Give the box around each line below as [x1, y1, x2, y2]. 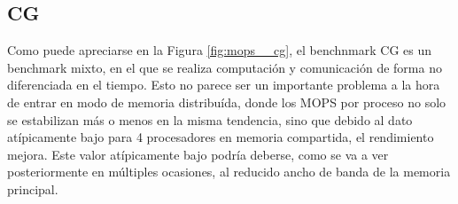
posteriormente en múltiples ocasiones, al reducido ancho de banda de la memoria [7, 162, 451, 181]
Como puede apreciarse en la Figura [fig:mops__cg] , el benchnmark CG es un [7, 41, 432, 59]
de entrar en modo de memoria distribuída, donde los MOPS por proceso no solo [7, 92, 446, 111]
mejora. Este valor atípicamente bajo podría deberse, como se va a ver [7, 145, 389, 163]
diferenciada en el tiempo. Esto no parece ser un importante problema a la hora [7, 75, 440, 94]
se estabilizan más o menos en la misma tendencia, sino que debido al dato [7, 110, 413, 129]
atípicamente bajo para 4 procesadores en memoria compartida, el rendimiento [7, 128, 434, 146]
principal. [7, 179, 58, 198]
